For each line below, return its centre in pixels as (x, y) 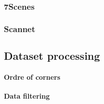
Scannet (20, 28)
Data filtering (27, 96)
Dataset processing (52, 56)
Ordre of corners (32, 77)
